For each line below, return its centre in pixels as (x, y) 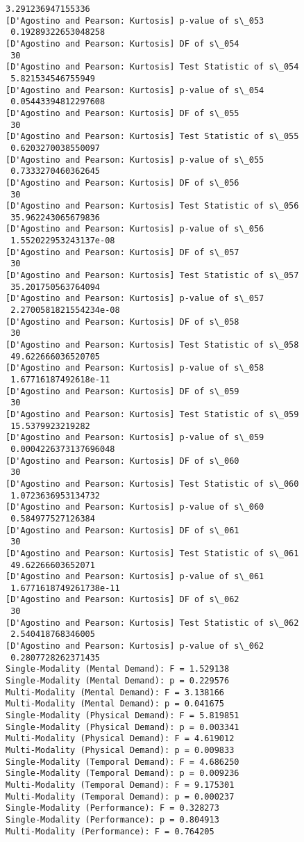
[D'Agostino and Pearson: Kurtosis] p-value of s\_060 (135, 507)
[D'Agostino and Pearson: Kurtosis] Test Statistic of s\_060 (152, 484)
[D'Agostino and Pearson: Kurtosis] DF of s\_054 (123, 43)
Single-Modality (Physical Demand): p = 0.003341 (123, 727)
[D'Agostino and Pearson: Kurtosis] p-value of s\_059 (135, 438)
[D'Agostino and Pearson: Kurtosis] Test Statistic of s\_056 (152, 206)
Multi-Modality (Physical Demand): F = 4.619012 (120, 739)
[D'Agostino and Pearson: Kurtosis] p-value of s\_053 (135, 21)
